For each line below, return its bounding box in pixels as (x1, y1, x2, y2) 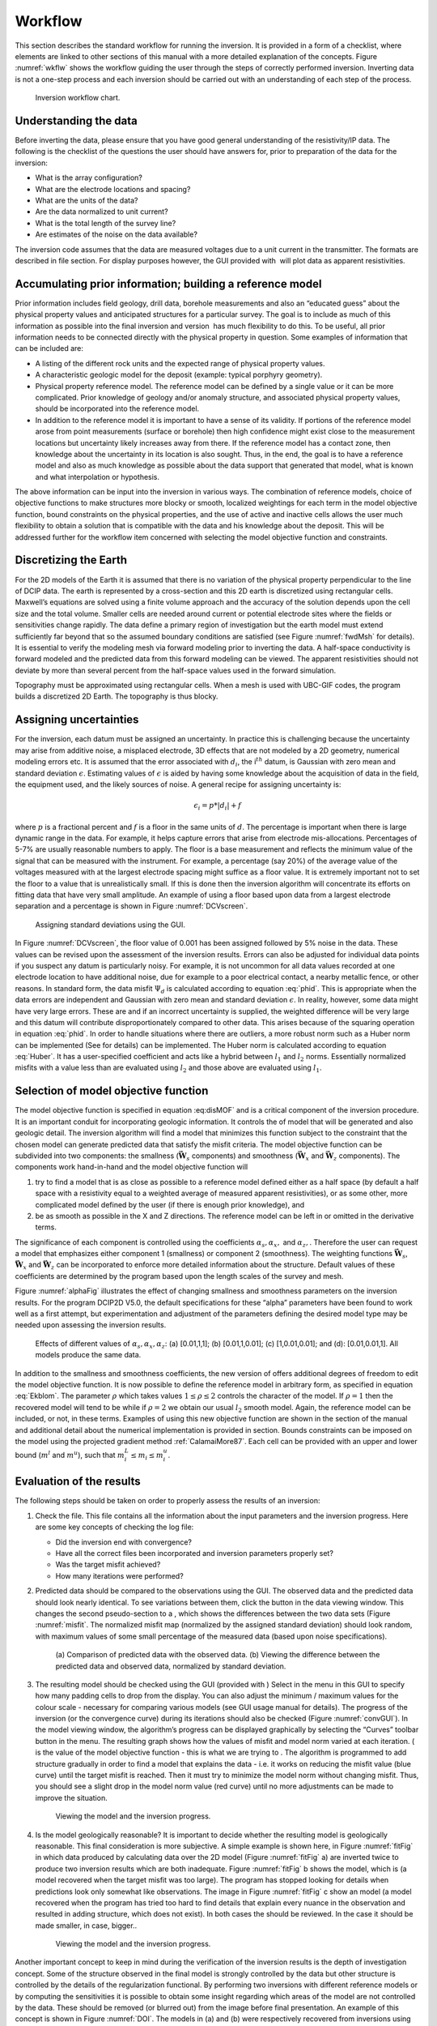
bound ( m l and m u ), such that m (15, 1449, 125, 1460)
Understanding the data (15, 113, 138, 127)
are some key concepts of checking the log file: (35, 1522, 194, 1532)
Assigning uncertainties (15, 713, 139, 727)
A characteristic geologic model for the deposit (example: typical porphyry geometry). (35, 370, 323, 380)
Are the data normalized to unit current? (35, 207, 169, 216)
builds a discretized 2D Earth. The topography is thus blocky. (15, 691, 218, 701)
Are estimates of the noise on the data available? (35, 229, 198, 239)
